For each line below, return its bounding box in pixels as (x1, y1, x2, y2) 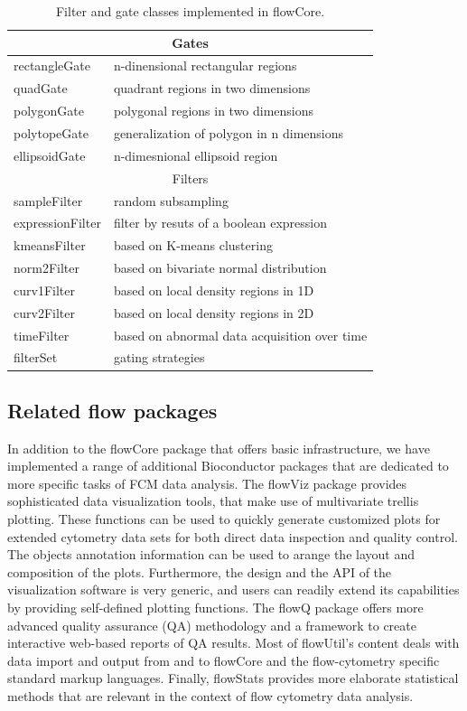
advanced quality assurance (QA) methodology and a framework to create (7, 615, 416, 634)
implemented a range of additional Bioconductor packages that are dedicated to (7, 456, 449, 475)
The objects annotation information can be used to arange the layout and (7, 545, 415, 564)
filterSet (14, 348, 58, 367)
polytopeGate (14, 123, 89, 142)
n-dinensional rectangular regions (113, 56, 297, 75)
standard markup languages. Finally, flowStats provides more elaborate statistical (7, 669, 459, 688)
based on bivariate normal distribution (113, 258, 327, 277)
